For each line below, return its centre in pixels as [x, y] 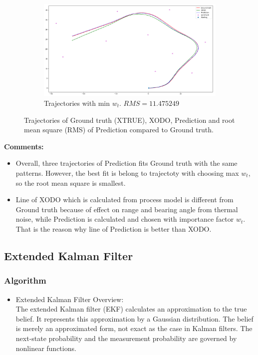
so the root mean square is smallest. [71, 182]
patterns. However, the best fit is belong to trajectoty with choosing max [127, 173]
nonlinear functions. [46, 348]
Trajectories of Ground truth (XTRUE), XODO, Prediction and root [129, 120]
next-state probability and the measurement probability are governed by [126, 338]
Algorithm [25, 280]
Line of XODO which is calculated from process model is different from [125, 199]
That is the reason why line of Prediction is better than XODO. [114, 228]
